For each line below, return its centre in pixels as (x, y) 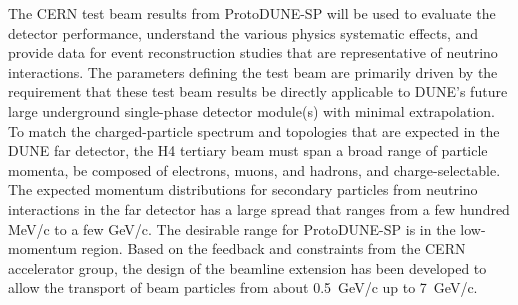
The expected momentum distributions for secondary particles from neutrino (243, 189)
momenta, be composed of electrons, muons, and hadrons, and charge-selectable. (254, 169)
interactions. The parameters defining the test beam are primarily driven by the (253, 71)
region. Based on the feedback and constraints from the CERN (273, 248)
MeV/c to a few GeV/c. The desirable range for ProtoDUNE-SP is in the (232, 228)
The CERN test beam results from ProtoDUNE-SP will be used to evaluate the (252, 13)
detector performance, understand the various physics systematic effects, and (243, 32)
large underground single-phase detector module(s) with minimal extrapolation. (251, 110)
